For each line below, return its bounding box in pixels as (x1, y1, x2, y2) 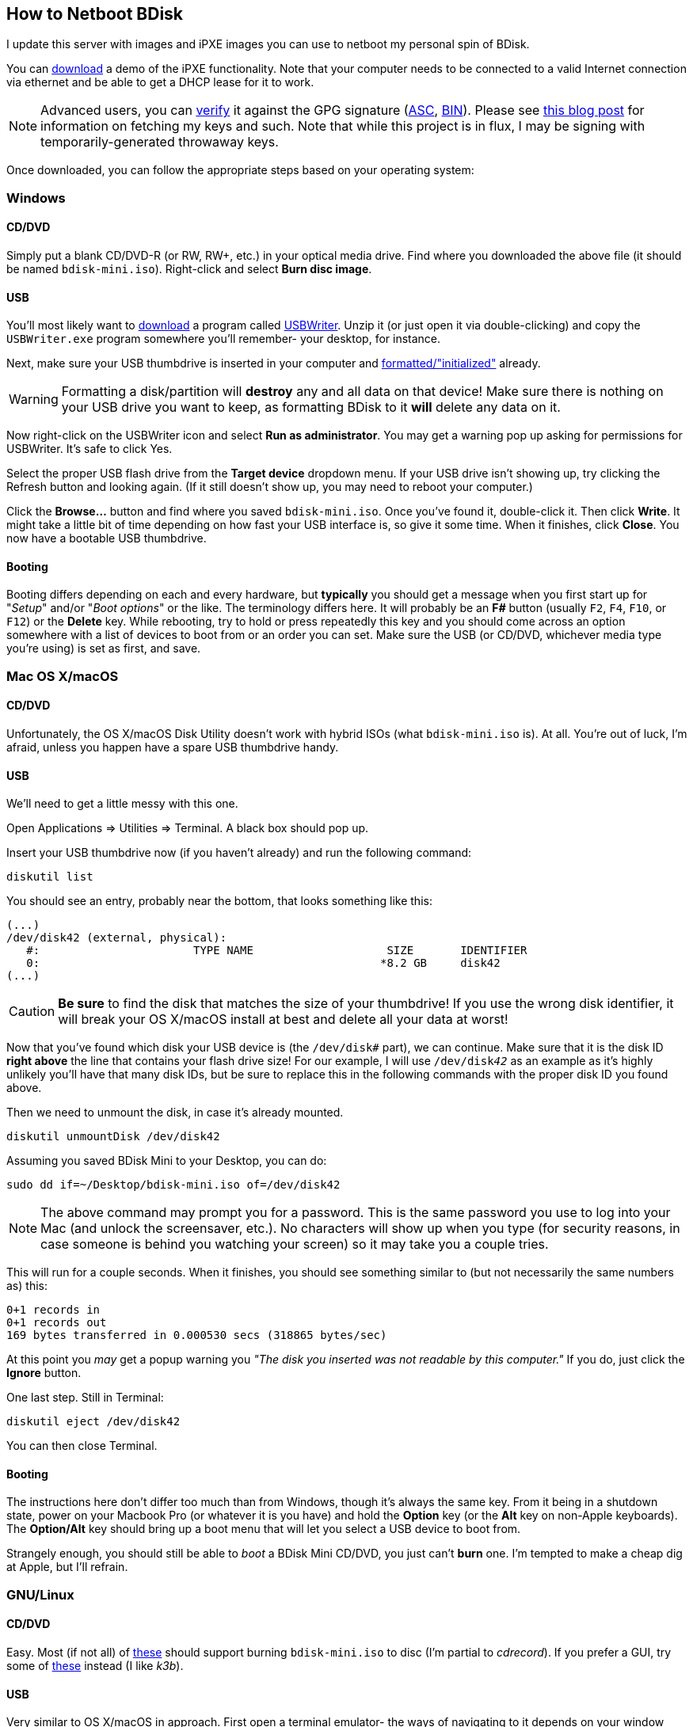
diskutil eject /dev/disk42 (6, 1415, 181, 1428)
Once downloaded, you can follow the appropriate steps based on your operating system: (6, 163, 474, 177)
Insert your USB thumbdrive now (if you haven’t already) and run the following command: (6, 846, 472, 860)
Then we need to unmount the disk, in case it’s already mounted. (6, 1105, 344, 1120)
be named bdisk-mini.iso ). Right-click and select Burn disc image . (6, 262, 372, 276)
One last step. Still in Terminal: (6, 1390, 164, 1405)
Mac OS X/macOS (6, 668, 119, 684)
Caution (9, 1003, 55, 1020)
